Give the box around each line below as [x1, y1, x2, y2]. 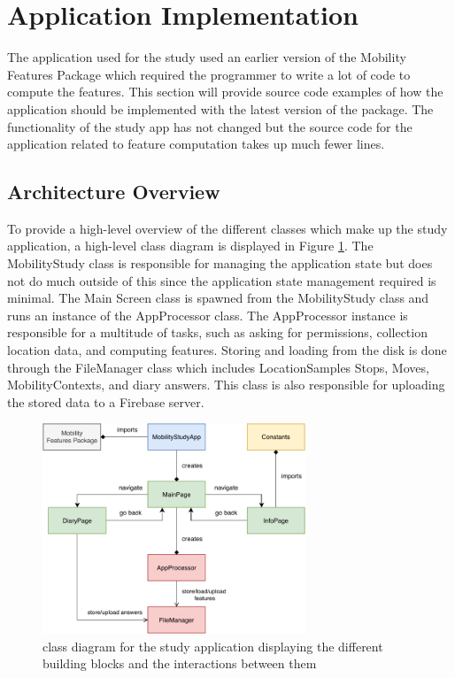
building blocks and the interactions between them [42, 654, 317, 673]
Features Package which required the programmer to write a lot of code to [7, 65, 411, 83]
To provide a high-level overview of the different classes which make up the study [7, 219, 448, 237]
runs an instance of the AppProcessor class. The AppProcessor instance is [7, 305, 408, 324]
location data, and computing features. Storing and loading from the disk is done [7, 341, 447, 359]
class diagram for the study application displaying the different [42, 636, 383, 655]
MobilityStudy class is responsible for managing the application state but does [7, 254, 433, 273]
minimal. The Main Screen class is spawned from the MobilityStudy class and [7, 289, 429, 307]
